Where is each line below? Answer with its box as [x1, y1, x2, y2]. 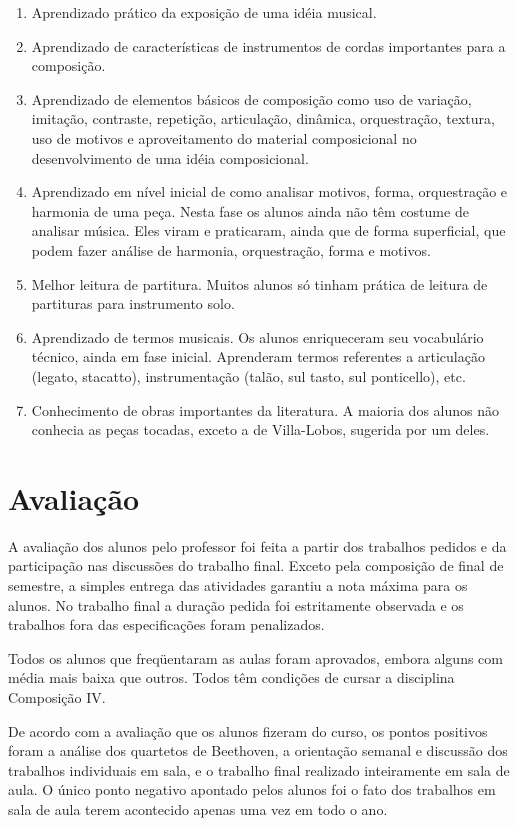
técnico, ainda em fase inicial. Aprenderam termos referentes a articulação [31, 346, 485, 367]
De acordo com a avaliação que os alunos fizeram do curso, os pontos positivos [8, 720, 488, 741]
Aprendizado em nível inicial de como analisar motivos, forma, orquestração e [31, 181, 508, 202]
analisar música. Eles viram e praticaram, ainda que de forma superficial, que [31, 220, 506, 241]
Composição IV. [8, 686, 106, 707]
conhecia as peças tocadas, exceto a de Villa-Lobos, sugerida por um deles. [31, 419, 490, 440]
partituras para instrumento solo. [31, 293, 235, 314]
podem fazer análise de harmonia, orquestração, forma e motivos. [31, 239, 431, 260]
